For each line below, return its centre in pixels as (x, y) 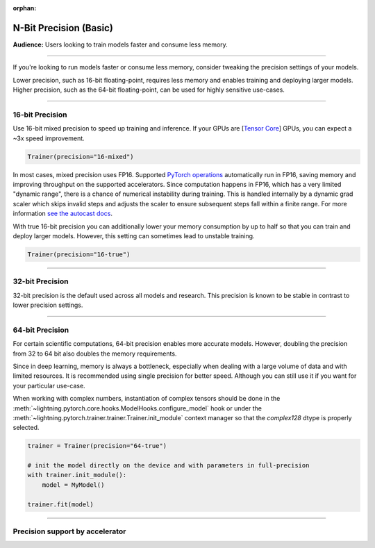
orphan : (25, 8)
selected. (26, 428)
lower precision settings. (48, 305)
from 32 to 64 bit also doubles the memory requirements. (95, 354)
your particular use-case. (49, 385)
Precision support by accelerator (69, 531)
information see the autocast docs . (62, 214)
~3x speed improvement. (49, 138)
